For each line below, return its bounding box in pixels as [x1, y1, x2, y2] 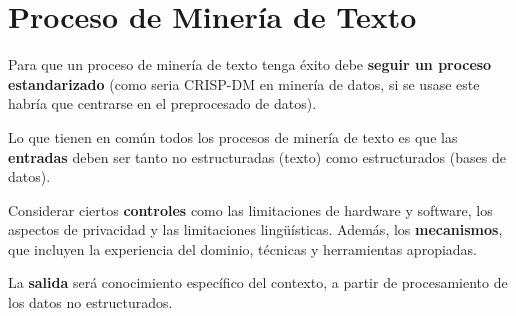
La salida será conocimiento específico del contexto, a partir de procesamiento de [8, 272, 508, 293]
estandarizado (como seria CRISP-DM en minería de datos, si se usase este [8, 73, 480, 94]
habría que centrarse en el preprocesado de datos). [8, 93, 317, 114]
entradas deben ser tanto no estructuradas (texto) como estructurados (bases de [8, 146, 506, 167]
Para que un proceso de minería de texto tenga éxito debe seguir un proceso [8, 54, 492, 75]
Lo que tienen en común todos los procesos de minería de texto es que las [8, 126, 458, 147]
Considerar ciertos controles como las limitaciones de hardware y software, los [8, 199, 493, 220]
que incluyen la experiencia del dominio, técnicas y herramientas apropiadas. [8, 238, 478, 259]
